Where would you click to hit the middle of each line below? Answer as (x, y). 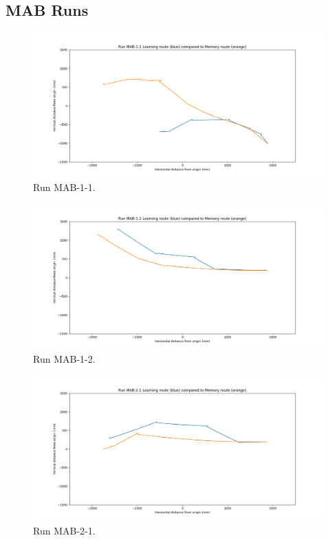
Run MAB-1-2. (64, 359)
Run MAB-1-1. (64, 187)
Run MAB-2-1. (64, 530)
